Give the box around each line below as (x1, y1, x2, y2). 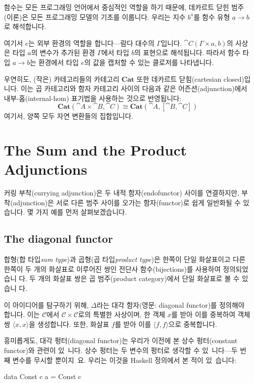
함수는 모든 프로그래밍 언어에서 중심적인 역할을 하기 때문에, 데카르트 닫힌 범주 (4, 2, 244, 12)
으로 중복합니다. (169, 319, 217, 329)
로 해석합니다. (4, 21, 46, 32)
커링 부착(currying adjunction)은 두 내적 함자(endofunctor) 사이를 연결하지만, (4, 188, 239, 198)
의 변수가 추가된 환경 (31, 47, 95, 58)
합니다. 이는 (4, 309, 40, 319)
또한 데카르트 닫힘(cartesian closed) (136, 73, 245, 84)
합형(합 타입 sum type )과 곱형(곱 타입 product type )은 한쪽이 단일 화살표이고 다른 (4, 254, 246, 264)
